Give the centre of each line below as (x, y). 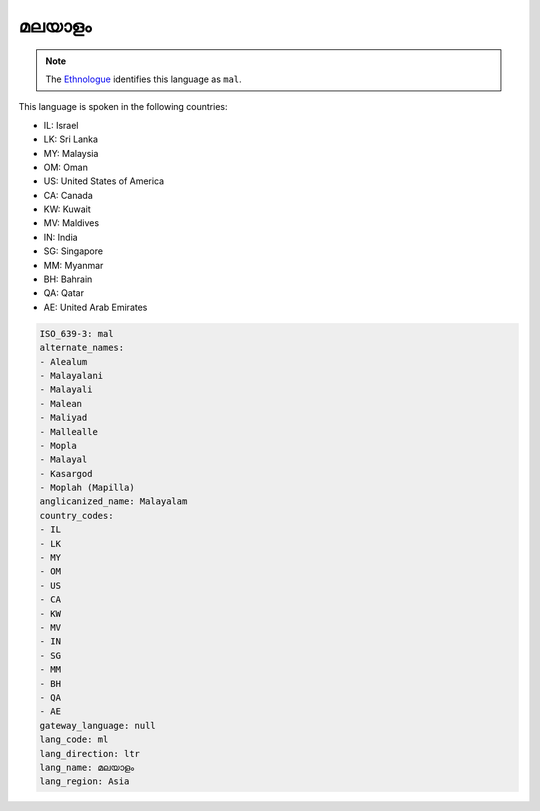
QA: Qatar (64, 293)
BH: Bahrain (68, 279)
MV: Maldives (71, 223)
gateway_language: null (98, 725)
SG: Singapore (73, 251)
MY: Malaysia (71, 153)
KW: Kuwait (67, 209)
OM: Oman (66, 167)
